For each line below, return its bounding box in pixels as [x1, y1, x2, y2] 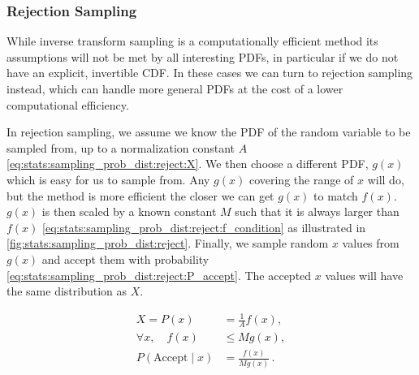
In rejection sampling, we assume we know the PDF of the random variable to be [6, 123, 411, 140]
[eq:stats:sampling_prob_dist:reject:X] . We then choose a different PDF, [6, 155, 369, 172]
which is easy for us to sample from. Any [6, 170, 210, 187]
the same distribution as [6, 282, 127, 300]
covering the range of [248, 170, 354, 187]
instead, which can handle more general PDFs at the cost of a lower [6, 80, 343, 97]
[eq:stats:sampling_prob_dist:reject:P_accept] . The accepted [6, 266, 312, 283]
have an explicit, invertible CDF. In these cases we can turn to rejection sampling [6, 64, 413, 81]
